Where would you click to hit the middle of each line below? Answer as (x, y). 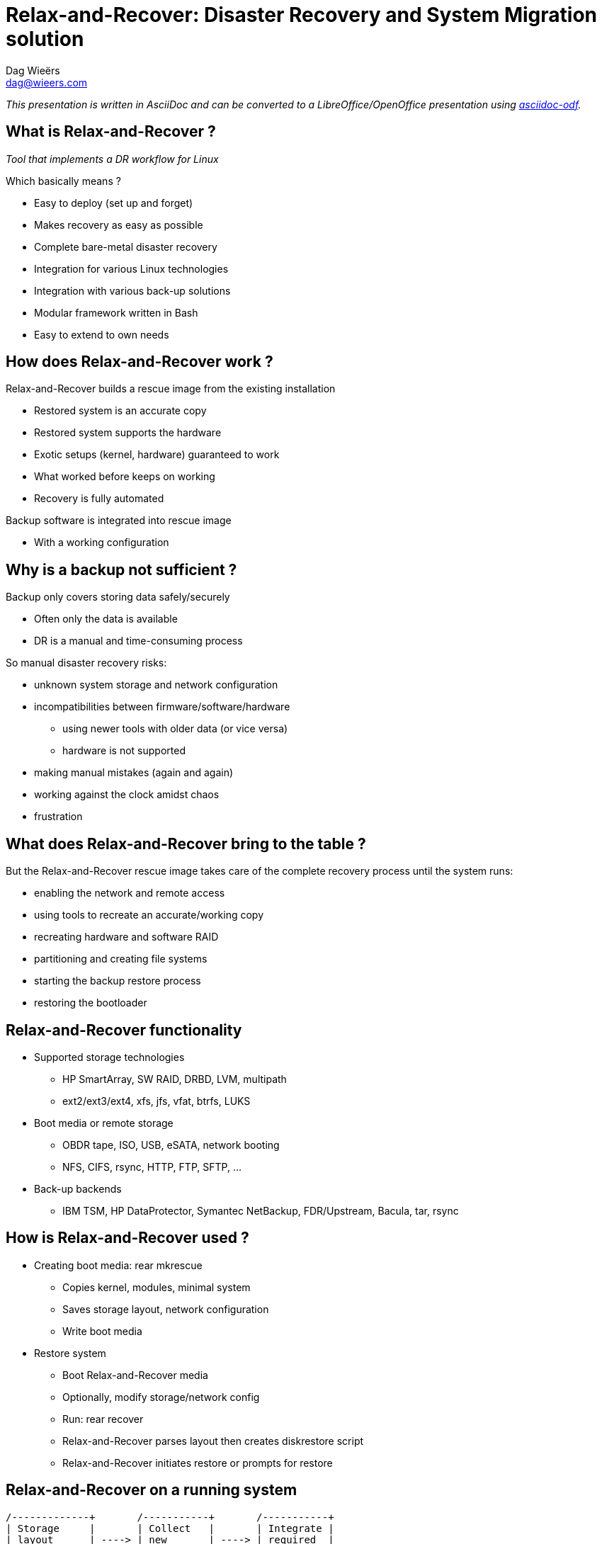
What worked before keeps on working (125, 477)
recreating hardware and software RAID (126, 937)
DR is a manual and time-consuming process (138, 641)
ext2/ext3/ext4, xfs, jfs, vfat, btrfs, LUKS (157, 1101)
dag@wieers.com (47, 82)
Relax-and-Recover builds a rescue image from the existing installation (171, 389)
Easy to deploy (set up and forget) (114, 203)
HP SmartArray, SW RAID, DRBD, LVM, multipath (175, 1079)
